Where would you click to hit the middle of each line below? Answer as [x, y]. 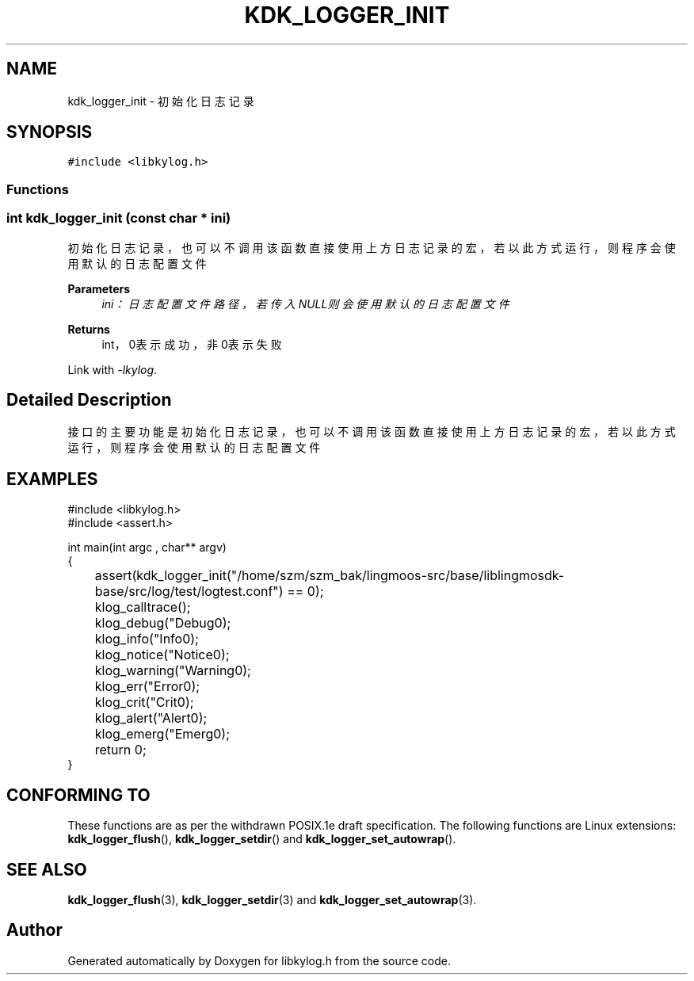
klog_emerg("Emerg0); [162, 734]
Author [34, 930]
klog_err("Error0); [147, 687]
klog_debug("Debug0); [163, 623]
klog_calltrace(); [143, 607]
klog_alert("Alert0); [151, 718]
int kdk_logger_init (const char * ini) [119, 218]
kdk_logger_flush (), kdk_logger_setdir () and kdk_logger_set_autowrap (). [262, 839]
